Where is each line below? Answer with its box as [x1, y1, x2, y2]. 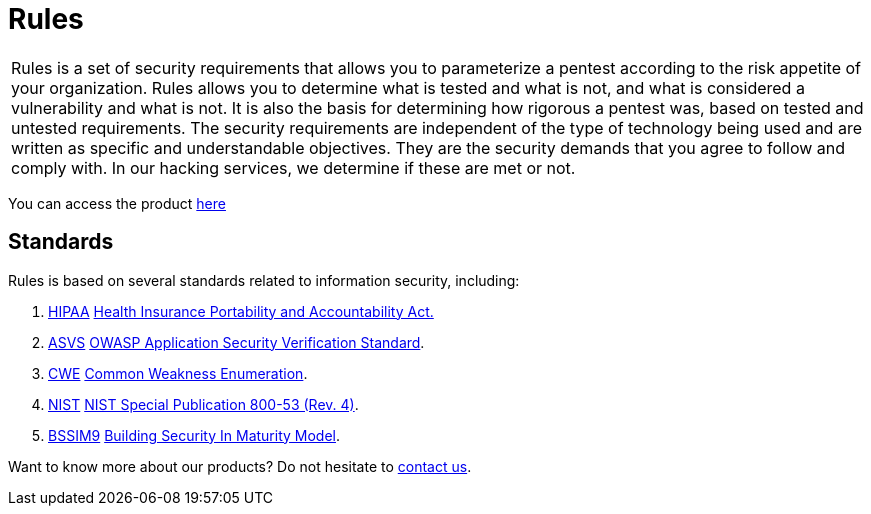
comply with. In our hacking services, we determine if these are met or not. [11, 157, 576, 178]
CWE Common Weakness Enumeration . [48, 364, 308, 382]
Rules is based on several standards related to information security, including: [8, 271, 520, 289]
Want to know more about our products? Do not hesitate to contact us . [8, 457, 472, 475]
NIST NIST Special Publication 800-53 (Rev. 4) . [48, 395, 359, 413]
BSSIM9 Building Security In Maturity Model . [48, 426, 341, 444]
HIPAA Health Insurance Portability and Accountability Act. [48, 302, 434, 320]
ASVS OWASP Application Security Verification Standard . [48, 333, 425, 351]
